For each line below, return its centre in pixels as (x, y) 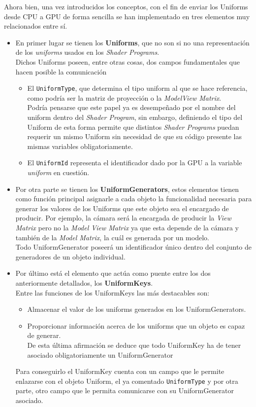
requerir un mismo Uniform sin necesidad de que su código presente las (135, 136)
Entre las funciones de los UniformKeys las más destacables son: (112, 292)
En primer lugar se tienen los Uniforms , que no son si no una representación (132, 42)
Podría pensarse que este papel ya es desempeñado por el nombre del (131, 107)
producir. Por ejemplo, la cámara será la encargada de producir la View (123, 218)
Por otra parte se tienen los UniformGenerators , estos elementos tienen (127, 189)
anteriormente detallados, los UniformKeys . (84, 282)
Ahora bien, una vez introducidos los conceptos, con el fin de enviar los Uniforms (126, 6)
